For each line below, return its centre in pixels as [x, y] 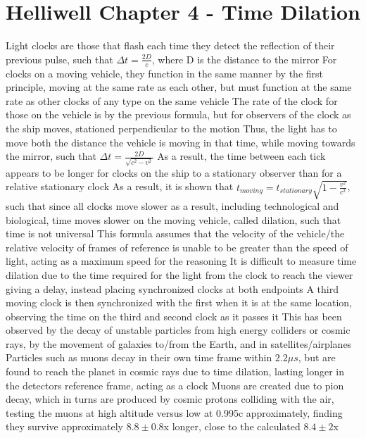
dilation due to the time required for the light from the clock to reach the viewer [179, 274]
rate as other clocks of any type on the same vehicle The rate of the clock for [172, 100]
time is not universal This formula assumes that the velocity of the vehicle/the [175, 233]
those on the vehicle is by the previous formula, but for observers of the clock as [178, 114]
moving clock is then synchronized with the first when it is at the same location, [179, 302]
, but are [317, 357]
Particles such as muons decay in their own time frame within [139, 357]
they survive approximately [65, 426]
